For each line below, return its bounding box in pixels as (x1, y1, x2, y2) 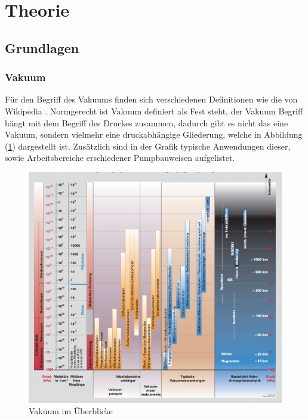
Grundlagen (5, 38, 79, 57)
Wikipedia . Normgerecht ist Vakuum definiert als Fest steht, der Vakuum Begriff (5, 104, 303, 117)
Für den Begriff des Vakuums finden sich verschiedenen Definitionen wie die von (5, 93, 298, 105)
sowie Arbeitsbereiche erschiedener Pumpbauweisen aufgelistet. (5, 151, 235, 164)
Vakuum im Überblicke (29, 405, 113, 417)
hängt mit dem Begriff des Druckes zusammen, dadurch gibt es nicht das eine (5, 116, 288, 129)
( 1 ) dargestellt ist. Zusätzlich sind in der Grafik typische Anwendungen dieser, (5, 139, 291, 152)
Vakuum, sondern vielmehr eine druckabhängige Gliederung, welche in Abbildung (5, 128, 303, 141)
